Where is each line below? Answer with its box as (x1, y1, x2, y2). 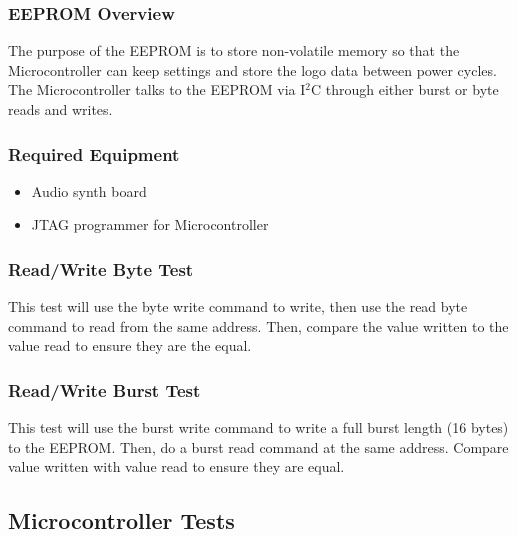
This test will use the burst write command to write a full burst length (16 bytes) (8, 417, 509, 438)
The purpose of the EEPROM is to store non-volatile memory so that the (8, 40, 460, 61)
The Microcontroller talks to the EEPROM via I (8, 79, 306, 100)
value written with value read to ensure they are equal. (8, 456, 345, 477)
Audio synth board (31, 180, 147, 201)
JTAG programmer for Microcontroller (31, 214, 269, 235)
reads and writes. (8, 99, 113, 119)
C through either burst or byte (311, 79, 499, 100)
